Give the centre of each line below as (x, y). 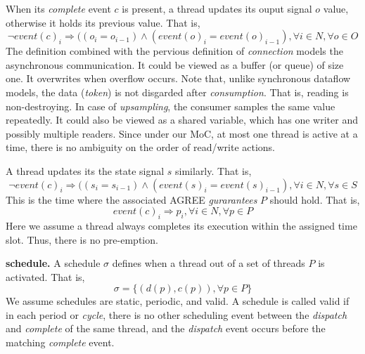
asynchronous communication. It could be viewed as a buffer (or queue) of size (175, 64)
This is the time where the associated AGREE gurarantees (132, 199)
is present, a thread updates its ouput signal (217, 8)
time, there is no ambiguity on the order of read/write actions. (141, 147)
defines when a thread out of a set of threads (209, 263)
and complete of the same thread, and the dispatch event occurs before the (166, 328)
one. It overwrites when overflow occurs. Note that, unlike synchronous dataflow (178, 78)
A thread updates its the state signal (85, 170)
